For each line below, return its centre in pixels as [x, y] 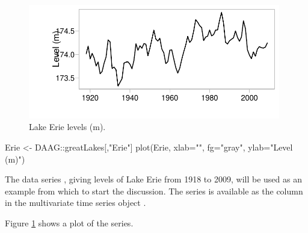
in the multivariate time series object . [75, 203]
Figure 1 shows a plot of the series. [69, 223]
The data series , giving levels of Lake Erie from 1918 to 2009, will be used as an [153, 179]
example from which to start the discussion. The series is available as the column [154, 191]
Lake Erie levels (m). [67, 127]
